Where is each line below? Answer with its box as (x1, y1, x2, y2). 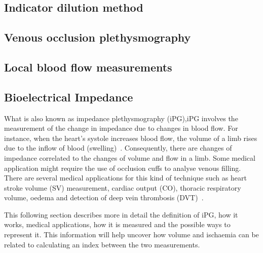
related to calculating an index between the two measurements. (4, 239, 200, 249)
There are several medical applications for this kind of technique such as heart (4, 172, 247, 183)
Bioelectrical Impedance (4, 89, 133, 104)
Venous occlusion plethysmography (4, 29, 191, 45)
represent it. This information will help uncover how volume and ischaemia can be (4, 229, 259, 240)
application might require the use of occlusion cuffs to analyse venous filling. (4, 162, 241, 173)
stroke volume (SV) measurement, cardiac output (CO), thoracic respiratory (4, 182, 241, 193)
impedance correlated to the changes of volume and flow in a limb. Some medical (4, 152, 255, 163)
